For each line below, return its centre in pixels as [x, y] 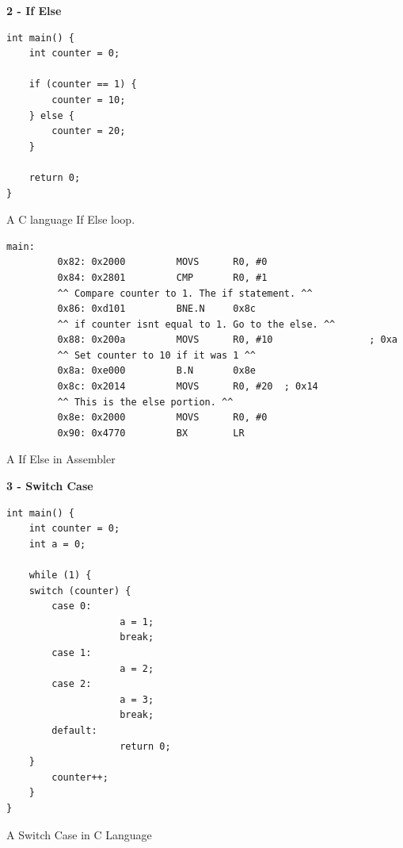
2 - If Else [34, 10]
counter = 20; [89, 131]
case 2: [72, 684]
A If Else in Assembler [61, 459]
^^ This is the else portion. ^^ [145, 402]
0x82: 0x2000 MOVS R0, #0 [162, 262]
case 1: [72, 652]
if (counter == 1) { [83, 84]
